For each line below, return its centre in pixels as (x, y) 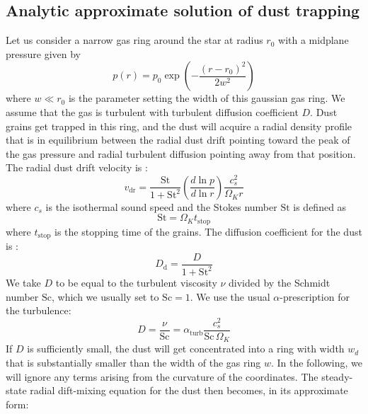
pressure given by (44, 53)
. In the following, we (317, 362)
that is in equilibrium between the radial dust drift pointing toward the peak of (178, 140)
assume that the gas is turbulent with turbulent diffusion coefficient (152, 111)
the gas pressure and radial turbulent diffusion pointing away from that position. (181, 153)
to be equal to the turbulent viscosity (136, 282)
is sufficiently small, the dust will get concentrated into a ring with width (186, 349)
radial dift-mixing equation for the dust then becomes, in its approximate (189, 390)
